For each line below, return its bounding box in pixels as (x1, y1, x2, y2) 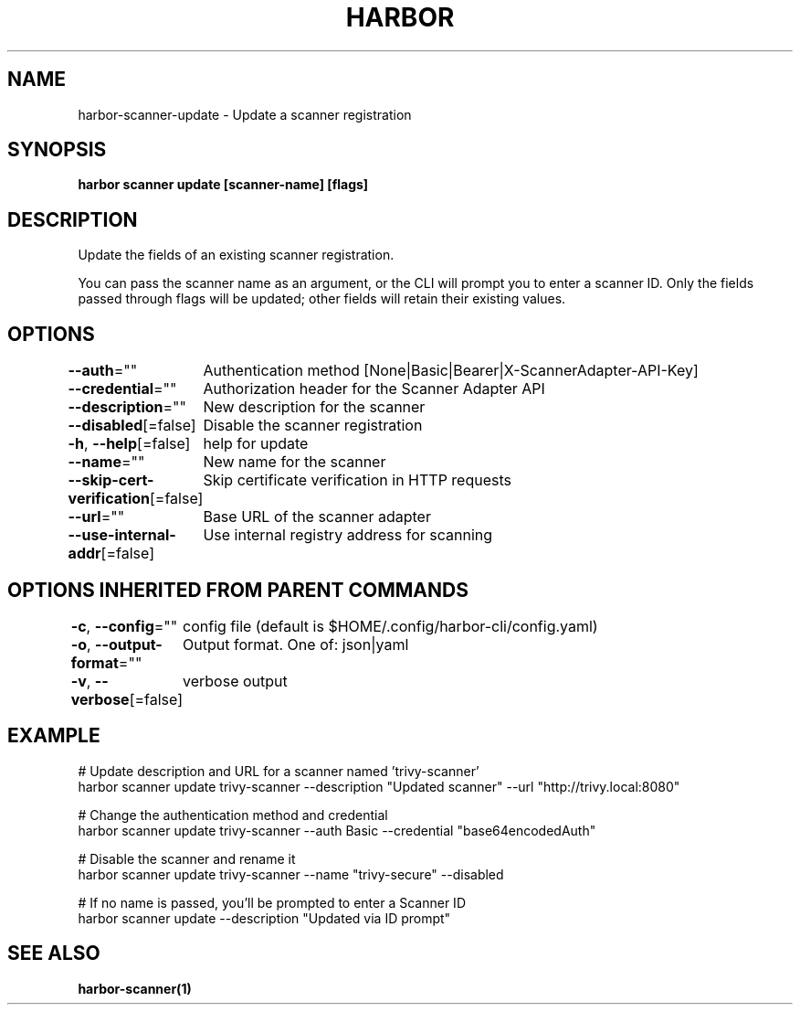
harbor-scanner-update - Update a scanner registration (78, 106, 412, 123)
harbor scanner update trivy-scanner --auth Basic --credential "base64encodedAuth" (78, 822, 596, 838)
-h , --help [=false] (68, 434, 191, 453)
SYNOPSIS (7, 138, 107, 162)
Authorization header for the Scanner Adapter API (203, 379, 545, 399)
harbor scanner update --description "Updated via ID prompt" (78, 910, 451, 926)
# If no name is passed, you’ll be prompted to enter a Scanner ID (78, 894, 466, 911)
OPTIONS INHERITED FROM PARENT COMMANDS (7, 578, 468, 602)
